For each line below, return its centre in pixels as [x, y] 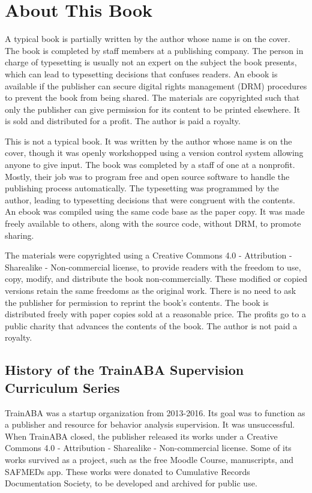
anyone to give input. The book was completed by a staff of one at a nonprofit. [150, 165]
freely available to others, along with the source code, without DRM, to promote [153, 223]
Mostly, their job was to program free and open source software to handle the [147, 176]
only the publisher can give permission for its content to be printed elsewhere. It [153, 109]
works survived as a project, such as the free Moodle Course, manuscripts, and [149, 459]
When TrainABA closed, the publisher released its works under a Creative [141, 436]
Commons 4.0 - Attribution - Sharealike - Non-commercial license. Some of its [148, 448]
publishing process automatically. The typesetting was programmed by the [142, 188]
